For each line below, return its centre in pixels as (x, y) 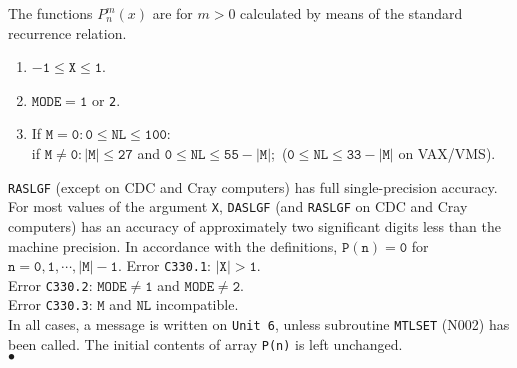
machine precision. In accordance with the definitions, (173, 245)
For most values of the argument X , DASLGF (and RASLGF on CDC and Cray (238, 206)
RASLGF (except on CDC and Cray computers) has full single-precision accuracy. (253, 186)
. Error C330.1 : (164, 265)
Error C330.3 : (50, 304)
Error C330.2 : (50, 284)
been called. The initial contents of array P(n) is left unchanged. (205, 343)
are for (172, 13)
